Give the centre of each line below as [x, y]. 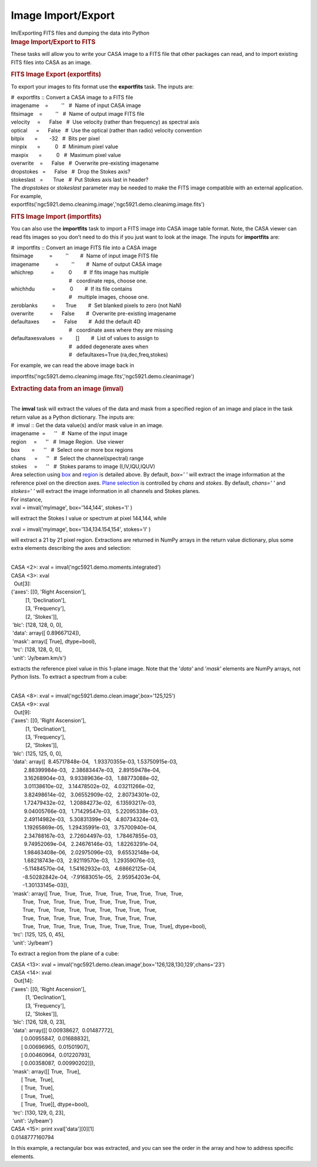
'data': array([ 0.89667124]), [46, 633]
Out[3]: [23, 584]
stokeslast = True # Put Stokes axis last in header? [80, 179]
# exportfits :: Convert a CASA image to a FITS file [72, 98]
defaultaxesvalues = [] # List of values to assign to [85, 338]
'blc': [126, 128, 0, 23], [39, 1022]
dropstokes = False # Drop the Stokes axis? [70, 171]
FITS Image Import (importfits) [56, 216]
